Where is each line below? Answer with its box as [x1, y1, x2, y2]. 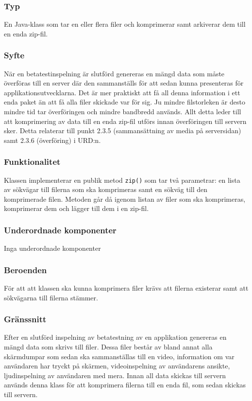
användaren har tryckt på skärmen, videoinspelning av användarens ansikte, [4, 361, 230, 371]
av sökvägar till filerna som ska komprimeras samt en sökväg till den [4, 184, 208, 194]
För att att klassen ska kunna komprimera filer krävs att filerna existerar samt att [4, 283, 249, 293]
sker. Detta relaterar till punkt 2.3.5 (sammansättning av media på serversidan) [4, 125, 241, 136]
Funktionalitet [4, 156, 61, 168]
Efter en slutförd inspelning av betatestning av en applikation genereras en [4, 332, 227, 342]
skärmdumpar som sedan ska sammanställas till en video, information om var [4, 351, 235, 361]
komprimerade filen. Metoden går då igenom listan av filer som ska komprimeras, [4, 193, 246, 204]
